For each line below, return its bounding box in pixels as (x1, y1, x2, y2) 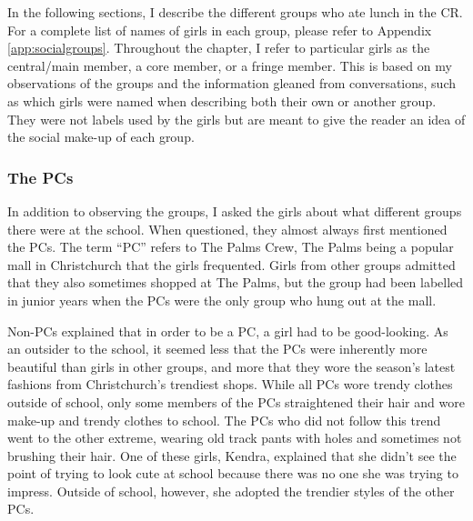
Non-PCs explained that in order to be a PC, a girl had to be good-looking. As (7, 321, 448, 340)
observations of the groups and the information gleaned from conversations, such (7, 74, 457, 93)
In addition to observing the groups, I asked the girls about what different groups (7, 201, 462, 220)
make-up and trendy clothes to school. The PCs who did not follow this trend (7, 410, 441, 429)
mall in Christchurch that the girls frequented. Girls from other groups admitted (7, 255, 456, 274)
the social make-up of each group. (7, 127, 195, 146)
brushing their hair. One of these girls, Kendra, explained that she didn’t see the (7, 446, 457, 465)
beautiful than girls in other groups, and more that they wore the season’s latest (7, 356, 456, 376)
